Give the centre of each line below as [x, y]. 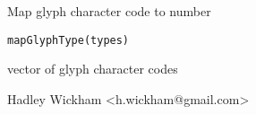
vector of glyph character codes [93, 69]
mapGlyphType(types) [68, 40]
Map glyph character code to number [109, 11]
